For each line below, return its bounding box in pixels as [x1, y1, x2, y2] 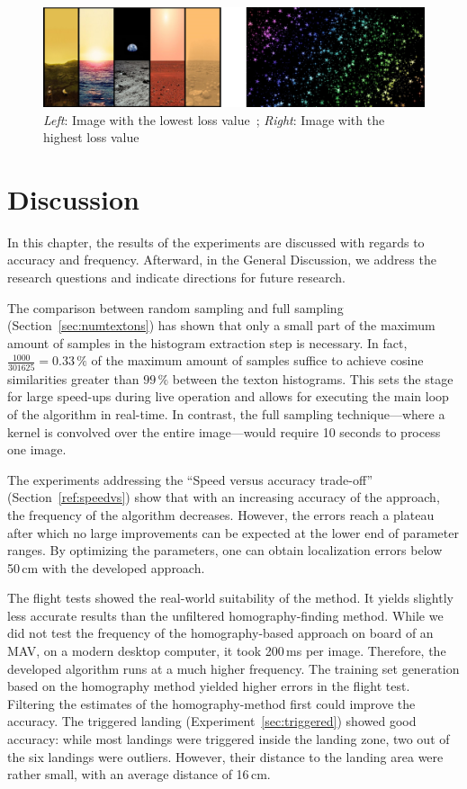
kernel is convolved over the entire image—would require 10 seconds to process [7, 422, 441, 441]
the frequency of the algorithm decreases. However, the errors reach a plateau [7, 505, 435, 524]
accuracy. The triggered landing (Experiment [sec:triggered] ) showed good [7, 712, 417, 731]
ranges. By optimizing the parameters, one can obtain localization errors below [7, 541, 443, 560]
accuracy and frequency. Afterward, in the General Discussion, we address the [7, 250, 436, 269]
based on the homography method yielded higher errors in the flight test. [7, 677, 410, 695]
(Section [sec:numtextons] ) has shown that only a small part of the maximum [7, 316, 436, 335]
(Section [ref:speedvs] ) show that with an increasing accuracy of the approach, [7, 488, 440, 507]
